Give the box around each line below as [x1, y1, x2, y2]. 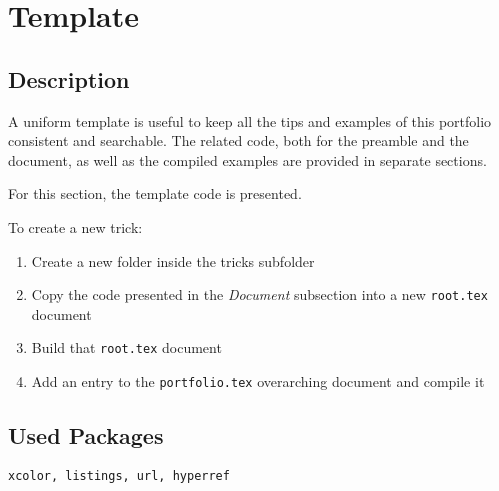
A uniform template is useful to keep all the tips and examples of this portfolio [8, 110, 492, 131]
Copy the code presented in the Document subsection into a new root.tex [31, 284, 488, 305]
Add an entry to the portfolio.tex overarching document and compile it [31, 371, 485, 392]
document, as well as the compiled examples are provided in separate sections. [8, 149, 487, 170]
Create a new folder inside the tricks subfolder [31, 250, 315, 271]
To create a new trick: [8, 216, 143, 237]
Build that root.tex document [31, 337, 222, 358]
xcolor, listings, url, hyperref [8, 468, 230, 483]
